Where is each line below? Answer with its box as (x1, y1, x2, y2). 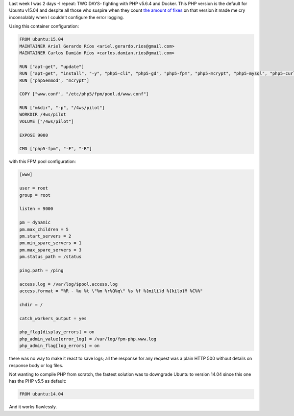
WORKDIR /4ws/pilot (19, 112, 66, 117)
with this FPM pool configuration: (9, 159, 76, 164)
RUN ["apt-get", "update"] (19, 64, 84, 69)
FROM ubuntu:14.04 (19, 392, 64, 397)
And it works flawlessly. (9, 404, 57, 410)
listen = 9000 (19, 206, 53, 211)
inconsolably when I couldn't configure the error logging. (9, 14, 124, 20)
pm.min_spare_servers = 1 (19, 240, 82, 246)
